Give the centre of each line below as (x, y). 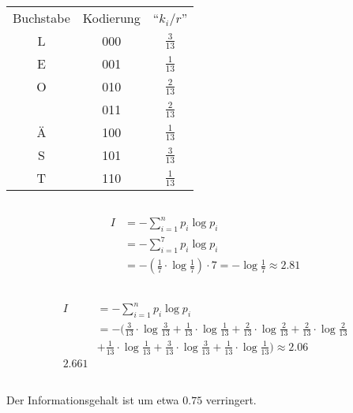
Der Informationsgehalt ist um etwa (93, 400)
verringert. (231, 400)
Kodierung (111, 18)
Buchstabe (41, 18)
